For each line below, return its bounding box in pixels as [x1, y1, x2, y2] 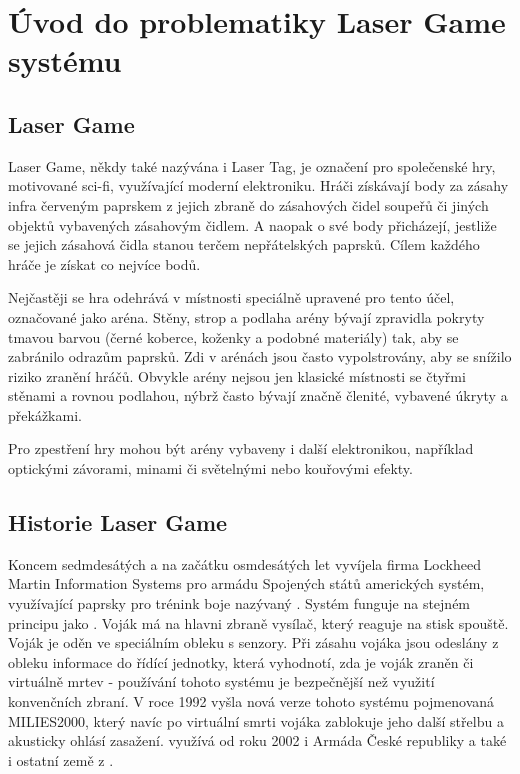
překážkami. [8, 404, 82, 425]
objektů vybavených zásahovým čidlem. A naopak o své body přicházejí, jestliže [8, 214, 497, 235]
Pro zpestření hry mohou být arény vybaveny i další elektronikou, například [8, 438, 474, 459]
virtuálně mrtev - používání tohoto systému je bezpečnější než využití [8, 671, 435, 692]
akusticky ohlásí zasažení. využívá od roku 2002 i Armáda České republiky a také [8, 730, 507, 751]
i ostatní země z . [8, 749, 114, 770]
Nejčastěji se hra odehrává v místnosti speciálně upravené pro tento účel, [8, 287, 455, 308]
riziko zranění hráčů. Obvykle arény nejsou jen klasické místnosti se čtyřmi [8, 365, 466, 386]
